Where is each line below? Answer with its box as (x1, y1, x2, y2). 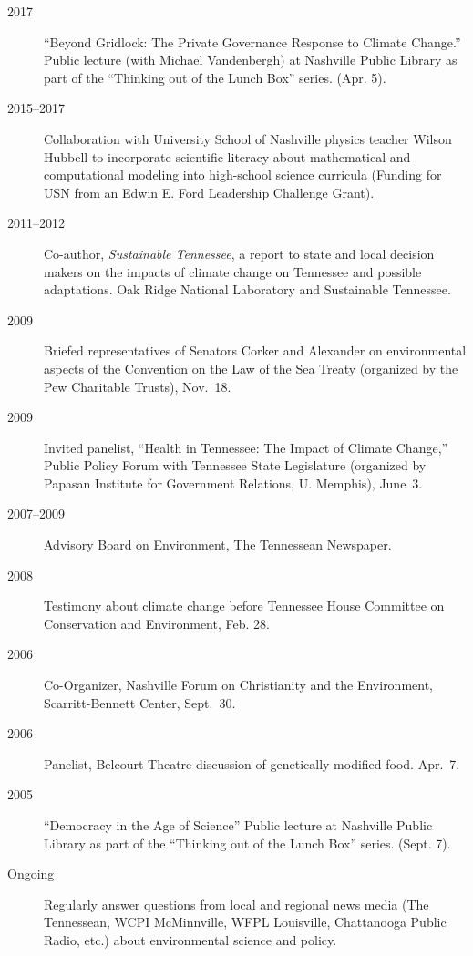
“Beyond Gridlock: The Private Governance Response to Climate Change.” (44, 32, 461, 51)
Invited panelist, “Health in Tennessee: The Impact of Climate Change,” (44, 437, 448, 457)
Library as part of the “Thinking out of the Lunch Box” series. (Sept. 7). (44, 833, 451, 852)
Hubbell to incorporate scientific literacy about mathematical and (44, 147, 411, 166)
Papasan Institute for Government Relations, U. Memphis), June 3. (44, 473, 423, 492)
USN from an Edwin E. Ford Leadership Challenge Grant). (44, 182, 375, 201)
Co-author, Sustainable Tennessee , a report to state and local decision (44, 243, 435, 262)
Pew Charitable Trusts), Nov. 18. (44, 376, 231, 396)
